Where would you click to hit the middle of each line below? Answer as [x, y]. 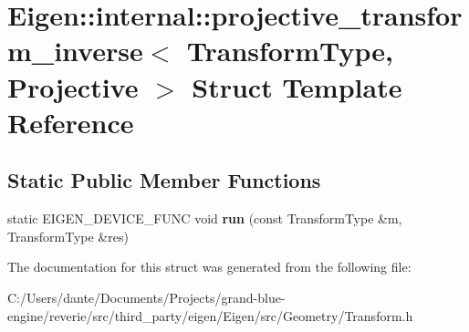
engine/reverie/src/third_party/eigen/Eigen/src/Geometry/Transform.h [210, 315]
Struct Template [297, 86]
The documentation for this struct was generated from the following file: [209, 267]
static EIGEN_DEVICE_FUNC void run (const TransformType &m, [205, 218]
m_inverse [75, 51]
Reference [71, 122]
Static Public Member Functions [164, 180]
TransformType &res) [68, 236]
